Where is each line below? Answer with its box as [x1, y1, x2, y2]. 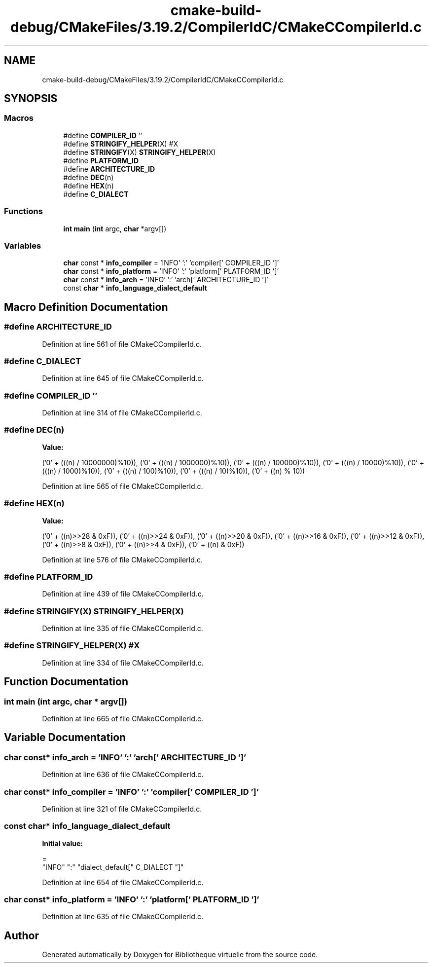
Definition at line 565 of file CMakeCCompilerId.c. [42, 482, 203, 490]
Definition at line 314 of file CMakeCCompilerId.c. [42, 409, 202, 417]
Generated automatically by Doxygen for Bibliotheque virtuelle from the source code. [42, 950, 318, 959]
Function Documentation [4, 675, 128, 688]
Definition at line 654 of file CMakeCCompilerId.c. [42, 878, 204, 887]
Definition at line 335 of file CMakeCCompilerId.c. [42, 624, 203, 633]
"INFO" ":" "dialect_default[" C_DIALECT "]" [42, 862, 184, 871]
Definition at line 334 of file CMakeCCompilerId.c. [42, 658, 204, 667]
